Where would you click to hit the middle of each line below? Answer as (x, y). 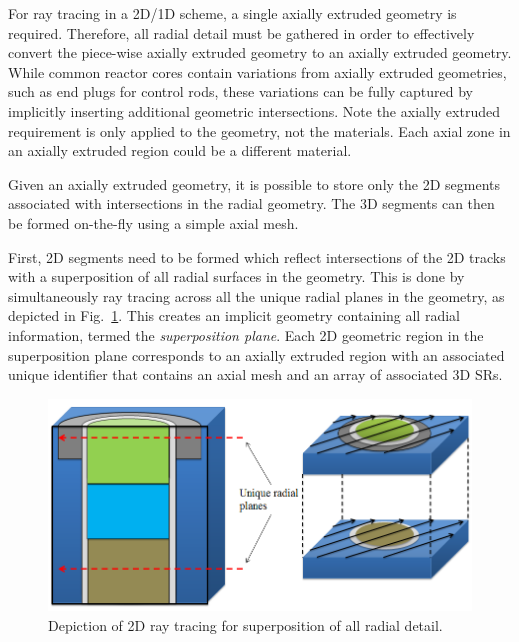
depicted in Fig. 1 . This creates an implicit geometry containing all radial (234, 315)
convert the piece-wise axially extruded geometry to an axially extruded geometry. (260, 52)
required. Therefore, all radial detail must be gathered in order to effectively (241, 32)
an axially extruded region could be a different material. (180, 150)
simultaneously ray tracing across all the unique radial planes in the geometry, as (256, 295)
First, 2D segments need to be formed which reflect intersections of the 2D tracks (257, 256)
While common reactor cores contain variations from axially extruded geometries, (257, 71)
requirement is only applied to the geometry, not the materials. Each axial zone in (259, 130)
